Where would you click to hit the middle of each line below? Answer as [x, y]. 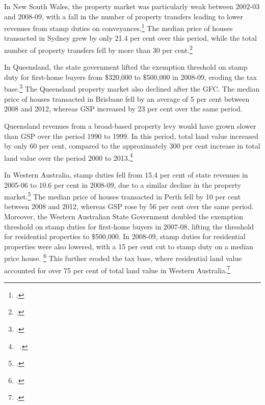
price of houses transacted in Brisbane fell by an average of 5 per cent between [127, 98]
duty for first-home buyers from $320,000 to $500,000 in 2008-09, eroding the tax [130, 77]
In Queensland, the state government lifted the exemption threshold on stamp [126, 67]
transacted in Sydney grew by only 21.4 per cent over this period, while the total [130, 38]
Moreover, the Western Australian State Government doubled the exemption [124, 216]
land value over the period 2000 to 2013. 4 [69, 157]
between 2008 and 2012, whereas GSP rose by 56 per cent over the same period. [129, 206]
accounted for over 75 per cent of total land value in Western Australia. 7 [117, 269]
